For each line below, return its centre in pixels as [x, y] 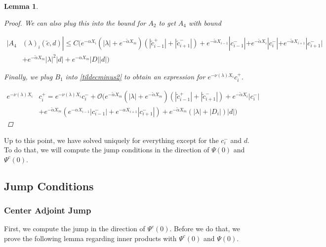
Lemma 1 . [21, 6]
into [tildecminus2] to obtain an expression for [135, 76]
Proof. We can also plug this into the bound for [75, 22]
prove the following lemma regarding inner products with [90, 238]
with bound [205, 22]
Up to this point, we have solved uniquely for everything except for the [111, 140]
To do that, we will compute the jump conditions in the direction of [107, 150]
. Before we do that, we [205, 229]
